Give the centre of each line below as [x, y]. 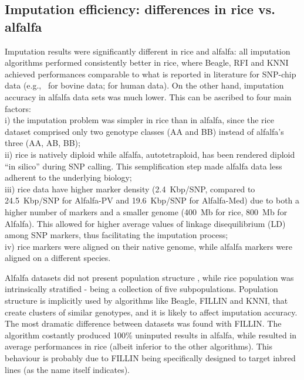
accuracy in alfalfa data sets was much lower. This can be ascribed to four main [148, 96]
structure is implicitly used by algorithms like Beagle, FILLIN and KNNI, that [146, 301]
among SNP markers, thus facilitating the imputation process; [116, 235]
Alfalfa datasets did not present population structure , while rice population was [149, 277]
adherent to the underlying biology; [68, 177]
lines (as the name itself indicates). [67, 369]
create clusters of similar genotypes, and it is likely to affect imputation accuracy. [151, 312]
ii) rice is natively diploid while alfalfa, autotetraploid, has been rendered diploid [150, 154]
